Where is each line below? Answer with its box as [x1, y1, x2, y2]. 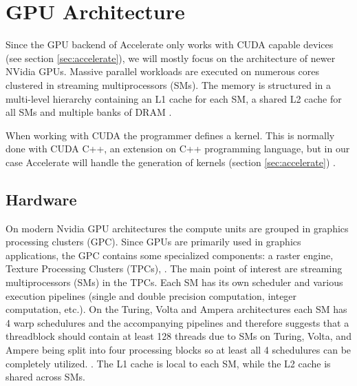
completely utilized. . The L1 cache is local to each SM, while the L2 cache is [6, 356, 331, 370]
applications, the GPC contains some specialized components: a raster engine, [6, 247, 334, 262]
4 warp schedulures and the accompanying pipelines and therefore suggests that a [6, 315, 349, 329]
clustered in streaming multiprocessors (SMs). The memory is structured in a [6, 77, 331, 92]
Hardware [6, 188, 77, 210]
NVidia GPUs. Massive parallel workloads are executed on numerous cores [6, 64, 319, 79]
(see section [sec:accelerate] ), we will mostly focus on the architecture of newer [6, 50, 336, 65]
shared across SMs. [6, 369, 85, 384]
